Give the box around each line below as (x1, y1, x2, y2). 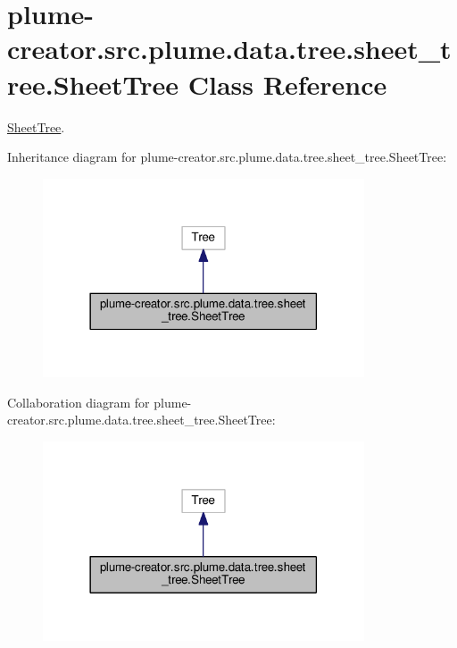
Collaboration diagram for (7, 392, 150, 411)
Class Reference (187, 65, 387, 102)
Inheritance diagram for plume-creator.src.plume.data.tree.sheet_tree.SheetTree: (7, 147, 447, 166)
